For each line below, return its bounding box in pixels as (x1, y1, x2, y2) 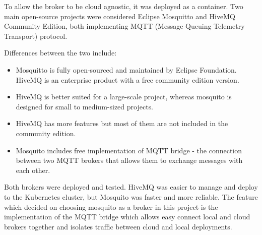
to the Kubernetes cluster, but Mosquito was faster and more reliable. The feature (4, 191, 258, 202)
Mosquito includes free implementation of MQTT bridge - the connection (16, 145, 242, 155)
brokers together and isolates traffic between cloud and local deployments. (4, 221, 232, 231)
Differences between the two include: (4, 47, 117, 58)
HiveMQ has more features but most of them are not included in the (16, 118, 228, 129)
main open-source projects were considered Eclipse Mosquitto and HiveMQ (4, 11, 235, 21)
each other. (16, 164, 50, 175)
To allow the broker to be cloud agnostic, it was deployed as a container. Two (4, 1, 243, 11)
